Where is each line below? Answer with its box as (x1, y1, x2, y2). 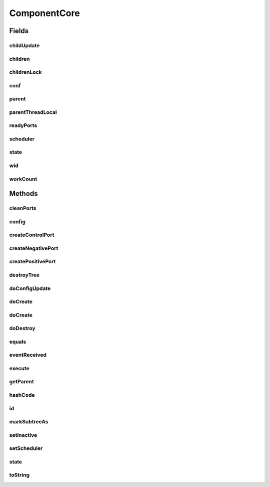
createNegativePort (9, 245, 58, 252)
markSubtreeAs (9, 418, 48, 425)
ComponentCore (9, 8, 80, 19)
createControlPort (9, 231, 54, 238)
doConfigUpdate (9, 285, 51, 292)
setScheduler (9, 445, 43, 452)
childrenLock (9, 69, 42, 76)
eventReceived (9, 352, 47, 359)
